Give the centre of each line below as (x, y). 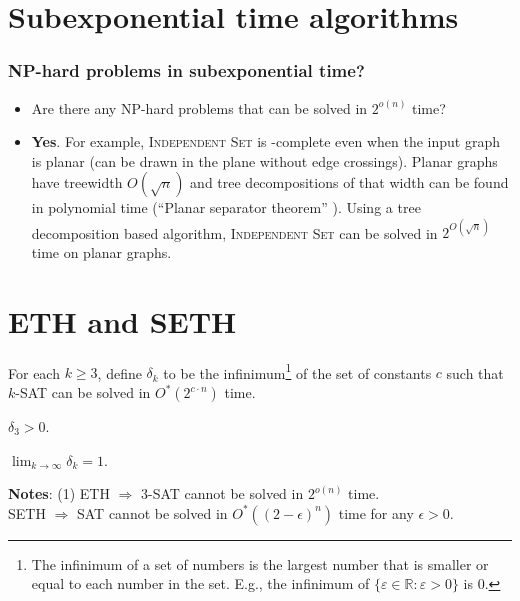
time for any (376, 512)
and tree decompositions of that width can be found (349, 182)
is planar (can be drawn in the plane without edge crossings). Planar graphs (264, 160)
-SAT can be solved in (83, 392)
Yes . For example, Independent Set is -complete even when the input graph (265, 141)
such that (475, 372)
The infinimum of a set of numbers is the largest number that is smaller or (260, 563)
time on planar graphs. (101, 252)
